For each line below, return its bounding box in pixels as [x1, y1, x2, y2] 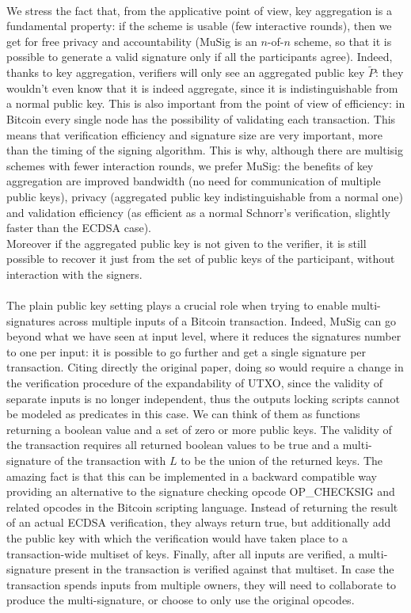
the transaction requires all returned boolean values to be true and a [6, 436, 340, 453]
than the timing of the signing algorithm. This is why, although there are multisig [6, 142, 403, 158]
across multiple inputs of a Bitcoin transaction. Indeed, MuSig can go [59, 312, 396, 329]
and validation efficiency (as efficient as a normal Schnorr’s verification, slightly [6, 204, 391, 220]
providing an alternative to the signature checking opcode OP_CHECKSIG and [6, 483, 395, 500]
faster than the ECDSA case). [6, 219, 151, 236]
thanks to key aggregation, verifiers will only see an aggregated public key [6, 64, 365, 81]
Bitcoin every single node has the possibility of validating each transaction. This [6, 110, 396, 127]
